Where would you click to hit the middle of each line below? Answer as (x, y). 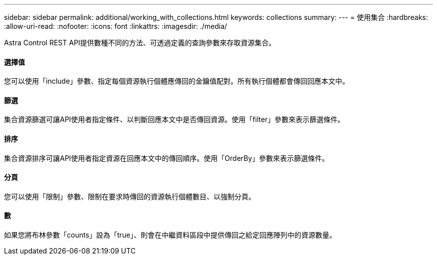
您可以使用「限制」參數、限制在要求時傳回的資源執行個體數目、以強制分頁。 (130, 196)
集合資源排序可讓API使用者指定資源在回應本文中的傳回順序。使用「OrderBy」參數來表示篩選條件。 (167, 158)
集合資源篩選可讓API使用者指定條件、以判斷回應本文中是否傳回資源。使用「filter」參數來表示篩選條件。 (174, 120)
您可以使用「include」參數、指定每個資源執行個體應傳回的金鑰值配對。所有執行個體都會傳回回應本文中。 (177, 81)
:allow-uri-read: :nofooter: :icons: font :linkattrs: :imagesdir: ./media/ (116, 26)
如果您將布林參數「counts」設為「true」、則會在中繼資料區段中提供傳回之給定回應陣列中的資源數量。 (170, 235)
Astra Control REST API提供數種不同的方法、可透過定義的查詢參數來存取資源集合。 (140, 43)
